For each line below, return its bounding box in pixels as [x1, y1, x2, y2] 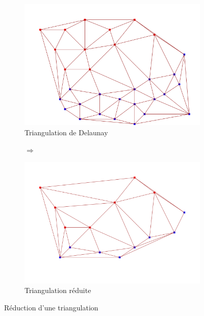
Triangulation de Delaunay [24, 127, 108, 138]
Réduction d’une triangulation [4, 302, 98, 312]
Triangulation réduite [24, 285, 91, 296]
